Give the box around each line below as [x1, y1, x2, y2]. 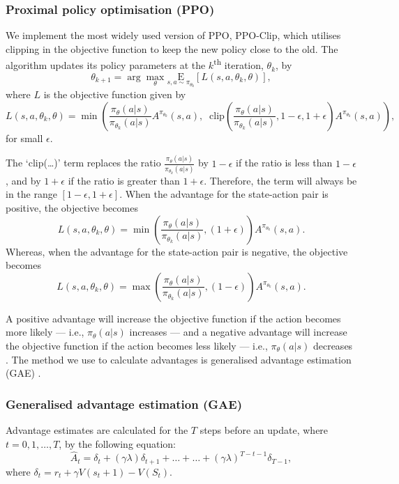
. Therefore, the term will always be [204, 173, 357, 187]
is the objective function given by [43, 87, 186, 101]
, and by [6, 173, 41, 187]
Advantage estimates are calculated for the [6, 423, 188, 437]
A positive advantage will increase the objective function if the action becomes [6, 311, 341, 325]
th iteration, [213, 56, 264, 72]
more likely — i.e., [6, 325, 84, 339]
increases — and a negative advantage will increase [129, 325, 347, 339]
